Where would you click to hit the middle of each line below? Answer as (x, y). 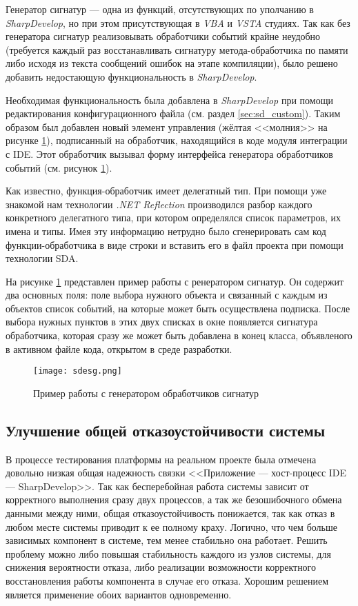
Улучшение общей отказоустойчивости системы (166, 430)
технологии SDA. (42, 258)
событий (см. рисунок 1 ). (59, 167)
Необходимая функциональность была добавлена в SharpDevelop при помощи (169, 100)
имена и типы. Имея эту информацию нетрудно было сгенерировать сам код (166, 231)
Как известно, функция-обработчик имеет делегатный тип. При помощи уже (166, 191)
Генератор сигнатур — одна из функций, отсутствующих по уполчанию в (160, 9)
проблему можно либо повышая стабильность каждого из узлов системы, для (168, 553)
